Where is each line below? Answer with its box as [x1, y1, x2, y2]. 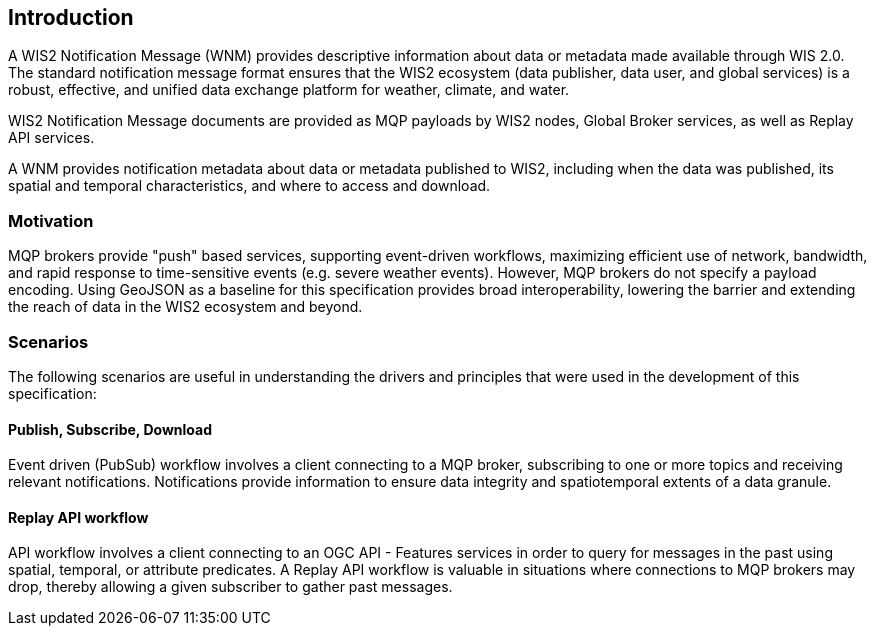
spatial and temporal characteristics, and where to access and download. [8, 177, 491, 195]
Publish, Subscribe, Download [8, 420, 212, 438]
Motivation [8, 210, 94, 231]
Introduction [8, 5, 134, 30]
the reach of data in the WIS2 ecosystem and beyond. [8, 298, 363, 316]
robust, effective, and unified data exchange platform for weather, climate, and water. [8, 81, 570, 99]
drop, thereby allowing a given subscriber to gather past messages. [8, 578, 453, 596]
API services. [8, 129, 95, 147]
